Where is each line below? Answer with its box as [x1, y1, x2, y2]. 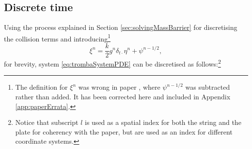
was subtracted [185, 82, 230, 92]
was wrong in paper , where [78, 82, 160, 92]
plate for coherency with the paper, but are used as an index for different [15, 126, 233, 136]
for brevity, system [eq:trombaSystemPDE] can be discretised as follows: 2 [4, 57, 221, 68]
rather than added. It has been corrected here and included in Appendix [15, 91, 231, 101]
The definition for [15, 82, 68, 92]
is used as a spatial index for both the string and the [85, 117, 241, 127]
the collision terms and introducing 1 [4, 32, 110, 43]
